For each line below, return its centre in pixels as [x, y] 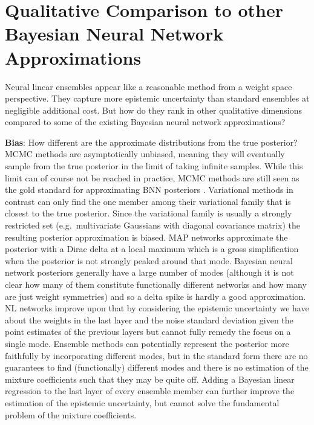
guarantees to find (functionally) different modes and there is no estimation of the [157, 367]
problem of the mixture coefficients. [71, 414]
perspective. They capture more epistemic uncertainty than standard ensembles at [157, 98]
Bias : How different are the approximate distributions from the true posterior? [151, 142]
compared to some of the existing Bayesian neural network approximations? [145, 122]
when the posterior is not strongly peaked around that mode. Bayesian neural [149, 260]
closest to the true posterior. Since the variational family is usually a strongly [149, 213]
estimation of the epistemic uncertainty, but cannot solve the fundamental [142, 402]
